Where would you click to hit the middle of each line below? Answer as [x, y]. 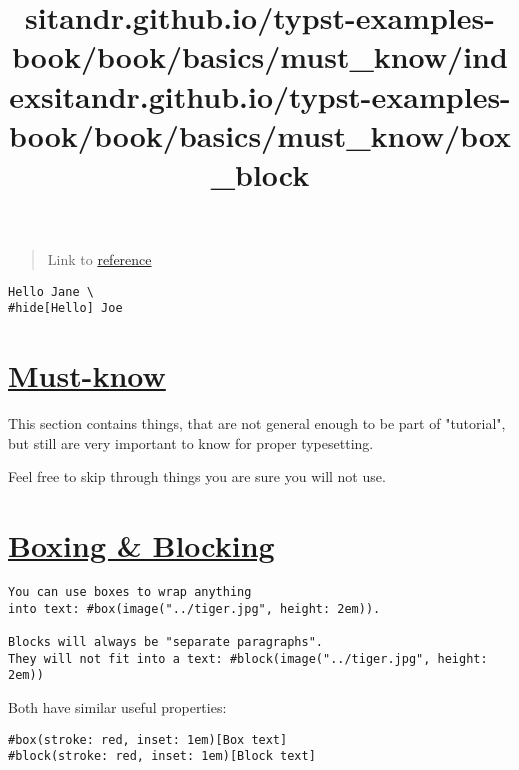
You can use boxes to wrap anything [130, 592]
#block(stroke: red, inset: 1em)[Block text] [162, 756]
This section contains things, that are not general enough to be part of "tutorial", [257, 423]
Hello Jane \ [51, 291]
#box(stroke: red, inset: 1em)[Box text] [148, 739]
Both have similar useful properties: [117, 707]
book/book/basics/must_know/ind [260, 56]
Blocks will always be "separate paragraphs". [165, 642]
